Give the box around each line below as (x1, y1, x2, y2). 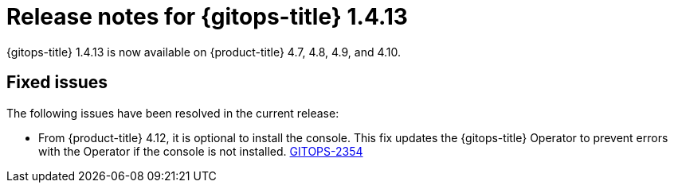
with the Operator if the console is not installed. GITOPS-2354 (38, 144, 363, 158)
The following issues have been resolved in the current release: (6, 106, 339, 120)
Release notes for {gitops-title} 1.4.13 (6, 3, 408, 30)
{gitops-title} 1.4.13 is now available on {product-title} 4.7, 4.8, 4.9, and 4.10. (6, 44, 402, 59)
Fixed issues (6, 72, 108, 93)
